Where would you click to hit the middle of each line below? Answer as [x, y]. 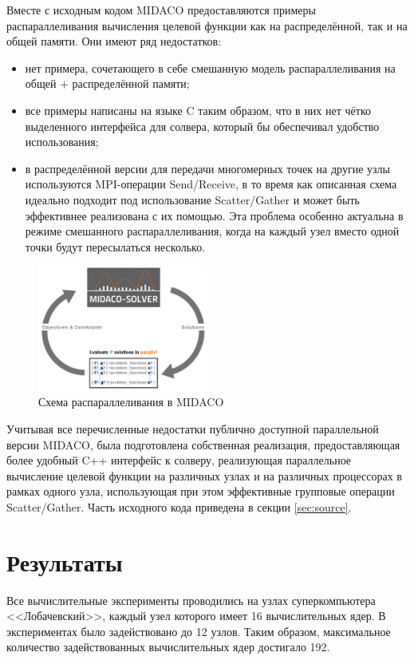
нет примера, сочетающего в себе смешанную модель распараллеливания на [210, 67]
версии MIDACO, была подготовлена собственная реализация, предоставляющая [203, 444]
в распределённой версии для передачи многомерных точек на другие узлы [207, 168]
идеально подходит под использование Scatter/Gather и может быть [192, 199]
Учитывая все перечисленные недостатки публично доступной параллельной [193, 428]
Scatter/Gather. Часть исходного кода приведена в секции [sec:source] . [179, 506]
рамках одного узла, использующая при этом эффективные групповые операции [201, 491]
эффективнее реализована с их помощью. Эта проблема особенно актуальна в [214, 215]
